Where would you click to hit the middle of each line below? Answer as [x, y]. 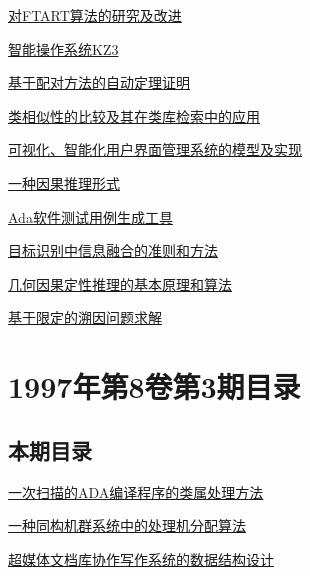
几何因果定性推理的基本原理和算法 [120, 283]
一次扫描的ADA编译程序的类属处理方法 [136, 491]
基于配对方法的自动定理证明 [99, 82]
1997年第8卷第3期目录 [154, 386]
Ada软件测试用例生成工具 [90, 216]
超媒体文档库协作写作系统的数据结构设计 [141, 558]
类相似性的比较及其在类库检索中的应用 [134, 115]
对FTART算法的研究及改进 [95, 15]
